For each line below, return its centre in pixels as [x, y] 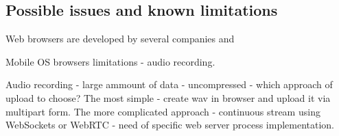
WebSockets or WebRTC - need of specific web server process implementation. [170, 125]
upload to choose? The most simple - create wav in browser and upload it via [168, 97]
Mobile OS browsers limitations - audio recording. [110, 61]
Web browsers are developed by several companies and [120, 39]
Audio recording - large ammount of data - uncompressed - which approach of [169, 84]
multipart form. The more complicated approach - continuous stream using [163, 111]
